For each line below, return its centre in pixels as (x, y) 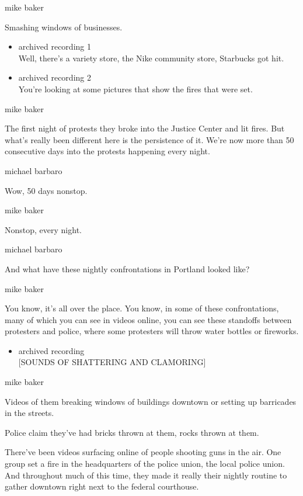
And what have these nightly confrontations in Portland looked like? (127, 268)
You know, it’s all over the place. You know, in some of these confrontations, (142, 308)
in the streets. (29, 413)
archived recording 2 (55, 77)
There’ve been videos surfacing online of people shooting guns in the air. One (143, 452)
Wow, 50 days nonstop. (46, 190)
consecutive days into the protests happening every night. (107, 151)
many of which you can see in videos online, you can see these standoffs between (148, 319)
